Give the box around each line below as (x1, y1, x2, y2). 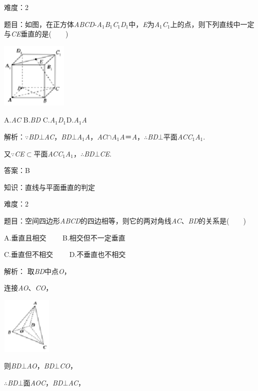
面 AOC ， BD (23, 377, 63, 387)
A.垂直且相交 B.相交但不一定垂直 (4, 232, 125, 242)
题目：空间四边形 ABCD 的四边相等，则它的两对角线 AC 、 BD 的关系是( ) (4, 215, 246, 225)
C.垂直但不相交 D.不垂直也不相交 (4, 249, 126, 259)
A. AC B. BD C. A (4, 114, 55, 125)
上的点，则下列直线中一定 (170, 18, 254, 29)
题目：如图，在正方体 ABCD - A (4, 18, 102, 29)
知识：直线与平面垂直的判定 (4, 181, 95, 192)
